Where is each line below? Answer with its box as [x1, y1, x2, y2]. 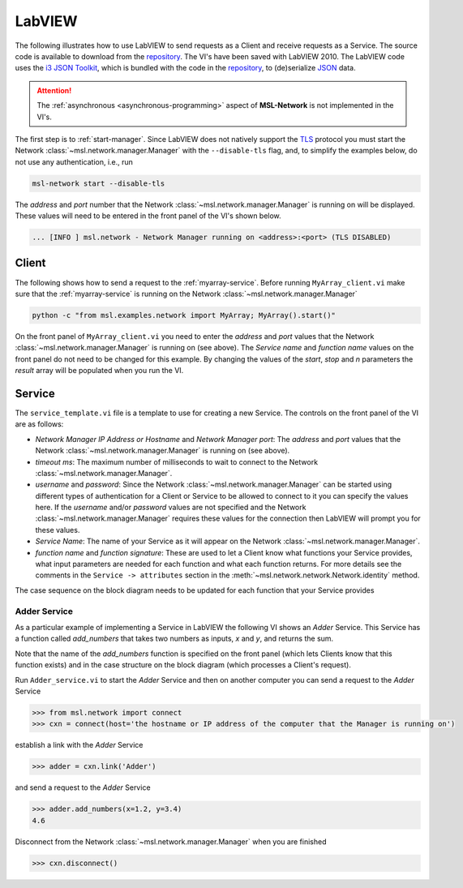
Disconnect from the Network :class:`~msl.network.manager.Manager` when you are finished [15, 836, 327, 847]
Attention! [36, 85, 72, 95]
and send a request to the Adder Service [15, 783, 151, 792]
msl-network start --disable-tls [32, 178, 165, 188]
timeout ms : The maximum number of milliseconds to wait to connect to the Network [35, 457, 319, 466]
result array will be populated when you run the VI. [15, 366, 184, 375]
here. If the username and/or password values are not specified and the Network [35, 503, 307, 513]
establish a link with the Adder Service [15, 740, 144, 750]
